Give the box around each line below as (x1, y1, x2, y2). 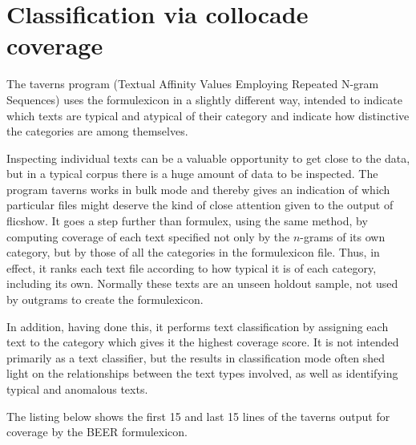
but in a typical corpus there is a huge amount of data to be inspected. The (6, 165, 378, 182)
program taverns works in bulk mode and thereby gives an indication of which (6, 180, 390, 197)
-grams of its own (300, 228, 386, 245)
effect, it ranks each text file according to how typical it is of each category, (6, 259, 377, 276)
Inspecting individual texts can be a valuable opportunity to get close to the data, (6, 149, 410, 166)
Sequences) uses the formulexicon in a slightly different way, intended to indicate (6, 91, 402, 107)
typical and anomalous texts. (6, 381, 148, 397)
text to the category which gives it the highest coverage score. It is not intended (6, 334, 399, 350)
